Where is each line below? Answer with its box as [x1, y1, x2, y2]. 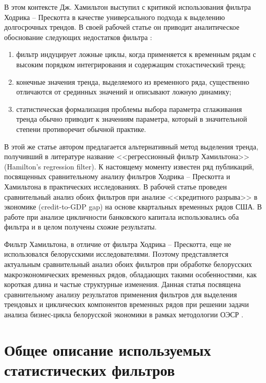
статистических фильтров [4, 359, 175, 380]
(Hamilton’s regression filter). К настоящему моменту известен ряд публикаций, [4, 161, 254, 171]
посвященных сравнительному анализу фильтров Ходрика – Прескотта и [4, 171, 230, 182]
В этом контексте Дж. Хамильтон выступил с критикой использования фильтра [4, 2, 251, 12]
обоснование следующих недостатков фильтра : [4, 31, 152, 42]
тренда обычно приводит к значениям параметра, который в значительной [16, 113, 247, 124]
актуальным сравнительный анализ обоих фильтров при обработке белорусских [4, 259, 252, 270]
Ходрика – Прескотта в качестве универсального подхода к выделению [4, 11, 225, 22]
